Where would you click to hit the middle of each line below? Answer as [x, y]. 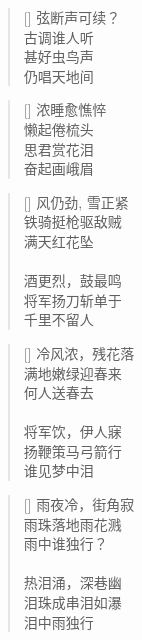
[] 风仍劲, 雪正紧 [76, 201]
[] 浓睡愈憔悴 [65, 109]
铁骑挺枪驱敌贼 [72, 221]
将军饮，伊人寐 [72, 431]
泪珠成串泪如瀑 [72, 602]
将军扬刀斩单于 [72, 299]
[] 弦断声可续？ [72, 17]
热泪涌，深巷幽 [72, 582]
